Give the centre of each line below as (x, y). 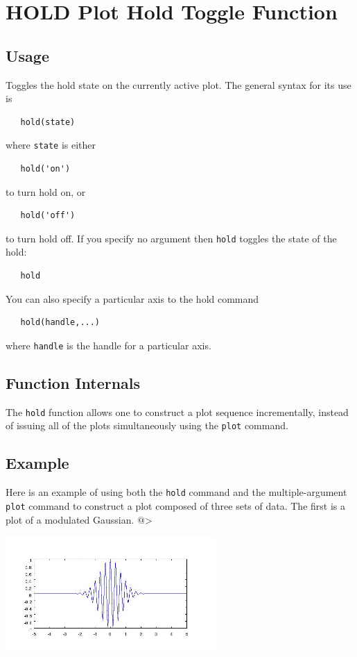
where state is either (51, 145)
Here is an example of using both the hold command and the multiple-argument (176, 492)
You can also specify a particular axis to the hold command (132, 298)
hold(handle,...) (60, 323)
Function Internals (73, 382)
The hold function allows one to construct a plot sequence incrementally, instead (177, 411)
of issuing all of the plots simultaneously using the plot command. (147, 425)
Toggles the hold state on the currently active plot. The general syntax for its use (178, 84)
